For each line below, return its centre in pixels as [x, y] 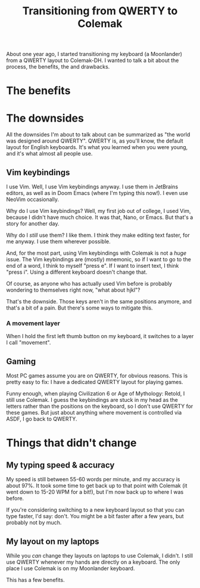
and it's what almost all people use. [49, 154]
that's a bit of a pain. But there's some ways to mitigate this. [79, 308]
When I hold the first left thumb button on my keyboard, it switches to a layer [100, 336]
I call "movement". [29, 343]
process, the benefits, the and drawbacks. [58, 67]
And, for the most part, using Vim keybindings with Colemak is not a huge [96, 253]
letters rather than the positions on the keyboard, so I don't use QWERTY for [100, 406]
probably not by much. [34, 522]
